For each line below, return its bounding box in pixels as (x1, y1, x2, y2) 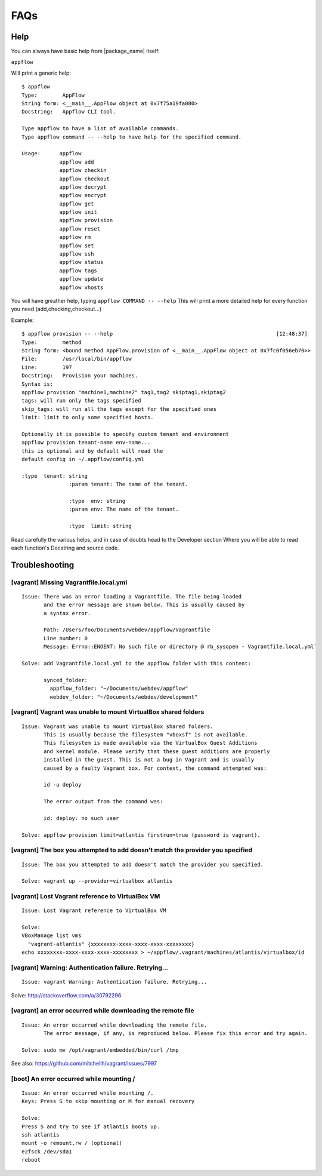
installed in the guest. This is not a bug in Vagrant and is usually (44, 756, 255, 763)
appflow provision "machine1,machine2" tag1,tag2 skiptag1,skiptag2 (21, 389, 226, 395)
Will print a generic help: (11, 69, 72, 76)
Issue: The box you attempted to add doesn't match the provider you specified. (21, 861, 264, 868)
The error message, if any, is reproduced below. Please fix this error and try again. (44, 1030, 308, 1036)
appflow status (59, 259, 104, 266)
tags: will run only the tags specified (21, 397, 141, 404)
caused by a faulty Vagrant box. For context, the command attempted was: (44, 764, 267, 772)
